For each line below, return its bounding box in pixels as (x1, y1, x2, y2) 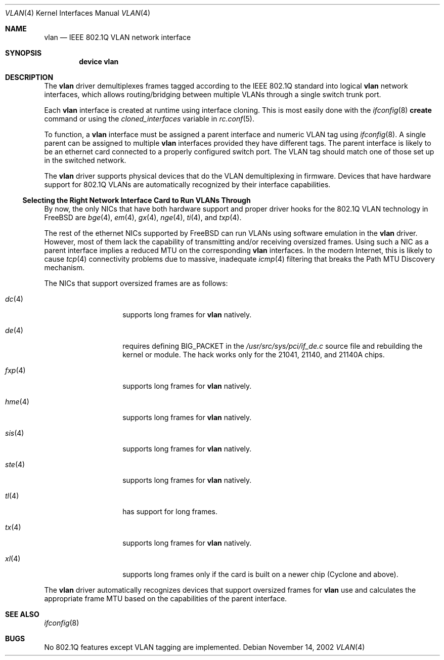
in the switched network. (44, 156, 126, 164)
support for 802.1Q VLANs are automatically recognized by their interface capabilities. (44, 180, 331, 189)
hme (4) (5, 397, 29, 406)
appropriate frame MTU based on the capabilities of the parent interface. (44, 594, 287, 603)
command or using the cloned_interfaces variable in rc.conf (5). (44, 114, 254, 123)
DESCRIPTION (5, 73, 54, 81)
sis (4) (5, 429, 24, 437)
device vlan (79, 57, 119, 66)
